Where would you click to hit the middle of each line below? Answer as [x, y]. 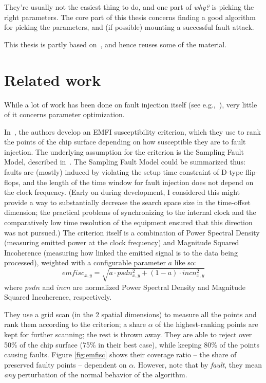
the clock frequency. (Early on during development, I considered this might [122, 192]
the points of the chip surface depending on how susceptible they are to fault [125, 142]
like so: [185, 262]
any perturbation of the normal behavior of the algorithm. [96, 375]
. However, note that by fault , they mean [198, 364]
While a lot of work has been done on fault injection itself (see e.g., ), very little [131, 104]
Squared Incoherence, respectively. [58, 297]
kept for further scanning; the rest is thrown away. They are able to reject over [128, 334]
